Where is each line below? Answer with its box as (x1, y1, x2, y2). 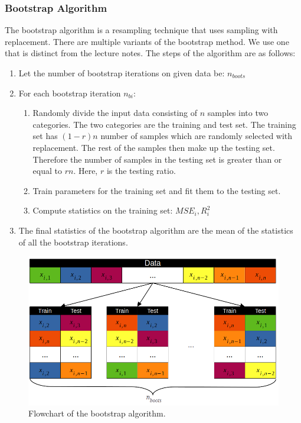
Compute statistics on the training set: (32, 204, 173, 217)
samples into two (207, 106, 269, 119)
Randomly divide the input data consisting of (32, 106, 198, 119)
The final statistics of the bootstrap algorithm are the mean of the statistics (18, 224, 293, 236)
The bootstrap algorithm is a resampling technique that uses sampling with (5, 24, 278, 36)
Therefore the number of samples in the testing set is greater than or (32, 153, 282, 165)
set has (32, 130, 58, 142)
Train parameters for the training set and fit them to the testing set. (32, 184, 281, 196)
